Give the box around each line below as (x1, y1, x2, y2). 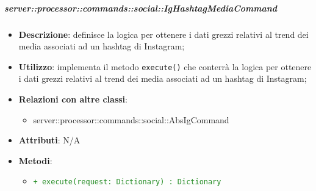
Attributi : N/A (18, 134, 81, 146)
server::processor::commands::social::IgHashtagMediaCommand (4, 1, 278, 14)
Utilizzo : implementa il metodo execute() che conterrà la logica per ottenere (18, 60, 312, 73)
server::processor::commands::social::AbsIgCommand (33, 113, 229, 126)
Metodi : (18, 154, 52, 167)
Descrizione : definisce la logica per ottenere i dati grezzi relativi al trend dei (18, 27, 309, 40)
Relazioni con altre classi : (18, 93, 127, 105)
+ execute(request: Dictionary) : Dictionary (33, 178, 221, 187)
